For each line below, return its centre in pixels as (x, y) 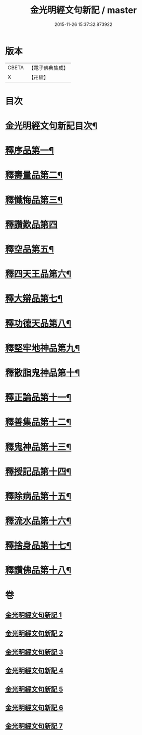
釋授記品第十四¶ (38, 472)
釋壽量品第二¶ (34, 175)
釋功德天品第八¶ (38, 324)
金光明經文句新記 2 (34, 633)
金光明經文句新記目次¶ (51, 126)
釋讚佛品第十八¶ (38, 571)
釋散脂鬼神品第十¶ (43, 373)
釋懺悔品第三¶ (34, 200)
